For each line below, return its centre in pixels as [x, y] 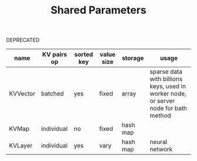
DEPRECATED [23, 40]
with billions [166, 79]
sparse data [166, 72]
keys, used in [168, 87]
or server [162, 101]
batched [52, 94]
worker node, [168, 94]
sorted [84, 54]
